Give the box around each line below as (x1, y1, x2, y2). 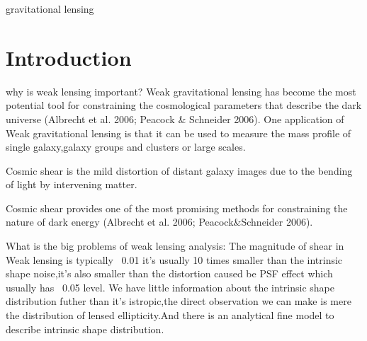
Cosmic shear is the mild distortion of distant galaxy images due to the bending (6, 163, 353, 178)
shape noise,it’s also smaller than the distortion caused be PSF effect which (6, 266, 333, 281)
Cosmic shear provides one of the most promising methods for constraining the (6, 200, 348, 215)
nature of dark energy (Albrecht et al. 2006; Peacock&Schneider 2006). (6, 214, 313, 229)
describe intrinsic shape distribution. (6, 321, 164, 336)
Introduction (6, 42, 132, 71)
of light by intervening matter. (6, 177, 137, 192)
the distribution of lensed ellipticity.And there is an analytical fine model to (6, 308, 334, 323)
